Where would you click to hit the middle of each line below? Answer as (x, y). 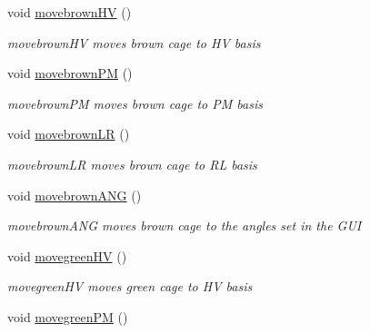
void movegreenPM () (68, 316)
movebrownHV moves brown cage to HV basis (134, 42)
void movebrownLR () (69, 134)
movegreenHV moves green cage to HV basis (130, 286)
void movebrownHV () (70, 12)
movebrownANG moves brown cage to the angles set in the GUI (185, 225)
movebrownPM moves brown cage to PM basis (135, 103)
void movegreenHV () (67, 255)
